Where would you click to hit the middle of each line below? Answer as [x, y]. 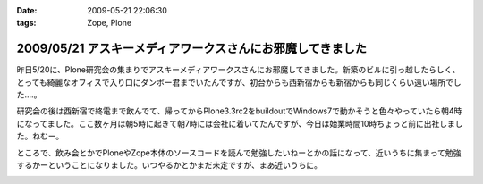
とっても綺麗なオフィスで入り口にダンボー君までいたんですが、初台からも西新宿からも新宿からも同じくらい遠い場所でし [239, 82]
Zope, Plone [110, 23]
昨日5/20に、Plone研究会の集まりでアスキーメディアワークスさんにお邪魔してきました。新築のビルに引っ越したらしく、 [238, 70]
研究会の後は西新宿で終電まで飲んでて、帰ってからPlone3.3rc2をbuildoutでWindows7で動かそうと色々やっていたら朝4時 [239, 111]
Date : [27, 10]
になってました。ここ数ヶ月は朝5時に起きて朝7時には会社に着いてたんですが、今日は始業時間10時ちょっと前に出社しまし [240, 123]
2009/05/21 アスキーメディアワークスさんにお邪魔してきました [191, 49]
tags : [26, 23]
